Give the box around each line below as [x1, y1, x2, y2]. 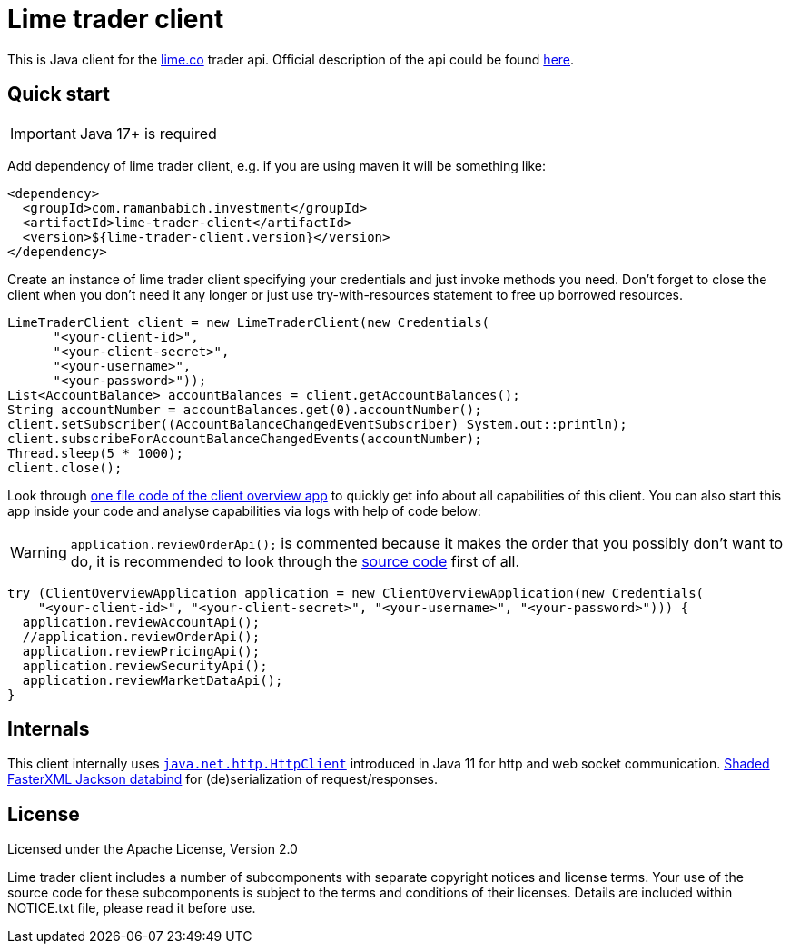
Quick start [7, 83, 110, 106]
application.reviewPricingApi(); [22, 643, 261, 659]
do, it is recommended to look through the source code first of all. [70, 551, 520, 570]
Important [10, 124, 76, 143]
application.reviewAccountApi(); [22, 614, 261, 629]
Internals [7, 718, 90, 741]
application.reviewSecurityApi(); [22, 658, 268, 673]
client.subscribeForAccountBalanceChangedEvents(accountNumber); [7, 431, 482, 446]
